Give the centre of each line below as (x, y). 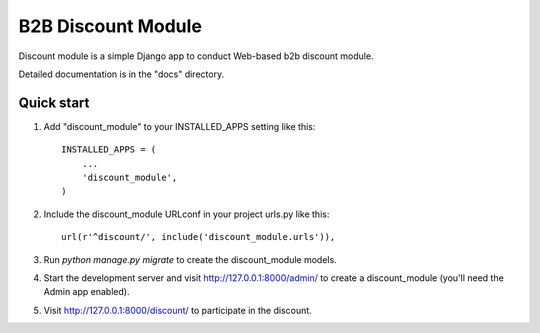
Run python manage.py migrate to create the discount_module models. (190, 259)
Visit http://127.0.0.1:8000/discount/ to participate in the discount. (177, 310)
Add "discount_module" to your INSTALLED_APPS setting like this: (179, 126)
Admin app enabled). (86, 292)
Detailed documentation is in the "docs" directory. (121, 74)
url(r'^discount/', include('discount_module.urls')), (198, 237)
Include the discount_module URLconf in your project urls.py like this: (186, 214)
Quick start (54, 102)
